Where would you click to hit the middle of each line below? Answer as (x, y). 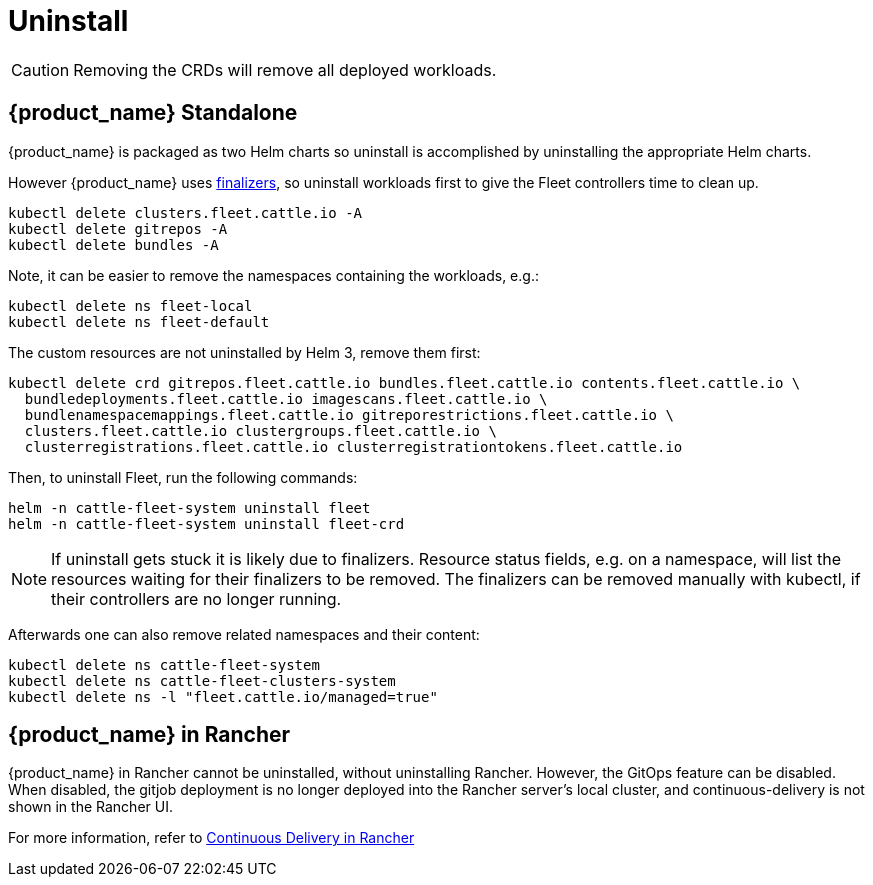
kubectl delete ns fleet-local (130, 305)
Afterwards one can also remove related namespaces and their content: (244, 634)
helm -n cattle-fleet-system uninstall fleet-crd (206, 523)
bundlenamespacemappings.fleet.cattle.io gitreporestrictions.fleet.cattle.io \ (349, 414)
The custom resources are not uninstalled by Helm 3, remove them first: (244, 352)
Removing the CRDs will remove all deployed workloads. (285, 69)
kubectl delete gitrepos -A (118, 228)
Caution (40, 69)
